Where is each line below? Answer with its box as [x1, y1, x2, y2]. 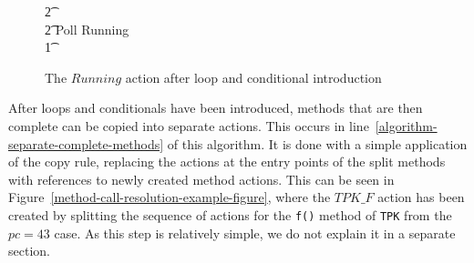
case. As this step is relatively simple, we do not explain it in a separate [54, 223, 456, 242]
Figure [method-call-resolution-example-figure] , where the [8, 187, 331, 207]
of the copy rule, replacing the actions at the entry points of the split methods [8, 152, 446, 171]
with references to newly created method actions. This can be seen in [8, 169, 395, 188]
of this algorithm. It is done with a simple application [167, 134, 468, 153]
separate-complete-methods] [8, 134, 164, 153]
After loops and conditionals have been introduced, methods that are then [8, 98, 423, 117]
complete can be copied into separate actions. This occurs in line [8, 116, 369, 135]
